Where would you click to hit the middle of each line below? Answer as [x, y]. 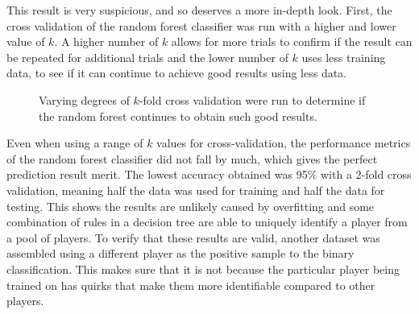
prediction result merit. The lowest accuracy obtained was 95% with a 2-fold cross [209, 174]
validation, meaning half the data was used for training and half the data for [196, 190]
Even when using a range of [75, 143]
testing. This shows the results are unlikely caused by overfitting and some [191, 206]
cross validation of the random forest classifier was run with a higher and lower [201, 25]
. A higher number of [106, 41]
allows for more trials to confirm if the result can [292, 41]
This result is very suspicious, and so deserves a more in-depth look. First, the [199, 10]
